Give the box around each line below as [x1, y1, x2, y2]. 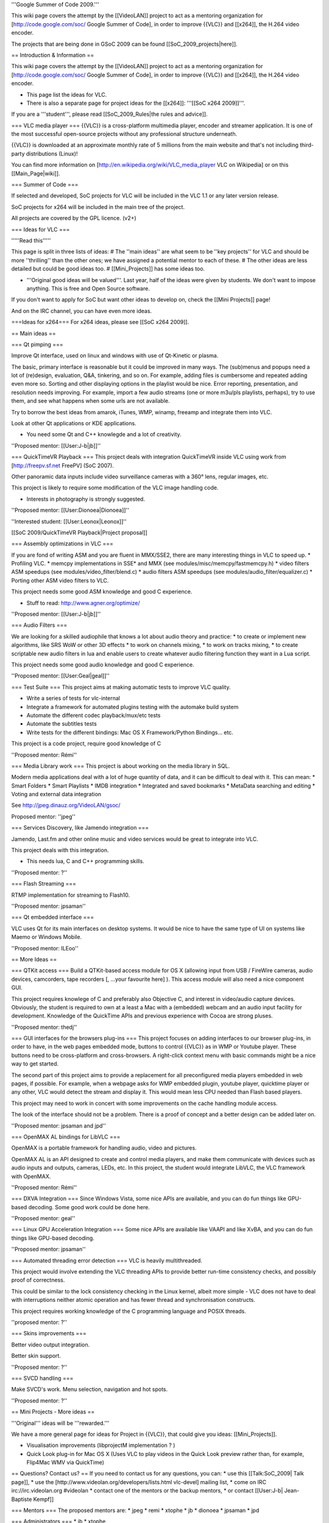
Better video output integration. [11, 1341, 90, 1348]
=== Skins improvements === [11, 1330, 87, 1337]
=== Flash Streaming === [11, 880, 76, 888]
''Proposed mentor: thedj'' [11, 1023, 77, 1031]
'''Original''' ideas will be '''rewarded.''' [11, 1419, 110, 1427]
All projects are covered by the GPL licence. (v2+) [11, 214, 136, 222]
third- [299, 141, 314, 149]
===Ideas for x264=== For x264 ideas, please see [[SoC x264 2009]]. [11, 319, 189, 326]
